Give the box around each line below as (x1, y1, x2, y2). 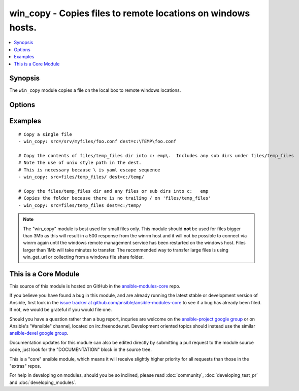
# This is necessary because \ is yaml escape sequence (18, 167, 160, 172)
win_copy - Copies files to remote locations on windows (9, 8, 250, 19)
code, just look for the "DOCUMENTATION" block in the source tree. (9, 346, 152, 352)
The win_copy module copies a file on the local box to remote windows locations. (9, 87, 181, 93)
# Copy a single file (18, 131, 72, 137)
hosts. (9, 22, 37, 33)
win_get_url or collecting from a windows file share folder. (23, 254, 144, 260)
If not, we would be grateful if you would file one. (9, 307, 112, 313)
